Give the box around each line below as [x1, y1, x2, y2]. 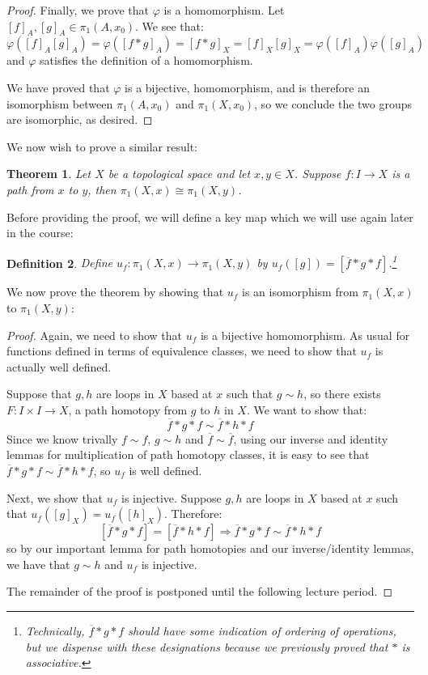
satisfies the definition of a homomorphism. [40, 52, 253, 69]
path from [6, 180, 54, 197]
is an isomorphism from [242, 283, 358, 300]
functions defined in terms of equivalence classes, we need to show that [6, 342, 357, 359]
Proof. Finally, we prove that [6, 2, 149, 18]
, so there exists [303, 385, 381, 402]
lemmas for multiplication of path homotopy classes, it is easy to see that [6, 446, 370, 463]
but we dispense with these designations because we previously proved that [25, 638, 388, 655]
